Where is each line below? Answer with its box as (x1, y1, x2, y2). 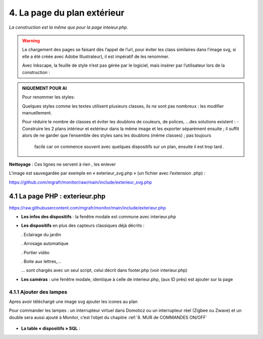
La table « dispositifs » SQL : (21, 325, 80, 331)
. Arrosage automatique (21, 241, 69, 246)
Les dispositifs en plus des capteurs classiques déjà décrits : (21, 223, 145, 228)
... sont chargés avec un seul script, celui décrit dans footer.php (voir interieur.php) (21, 267, 188, 273)
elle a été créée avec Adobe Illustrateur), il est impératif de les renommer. (22, 54, 169, 59)
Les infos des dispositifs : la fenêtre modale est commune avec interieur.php (21, 214, 176, 220)
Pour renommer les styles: (22, 94, 75, 100)
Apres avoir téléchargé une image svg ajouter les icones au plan (9, 299, 138, 304)
